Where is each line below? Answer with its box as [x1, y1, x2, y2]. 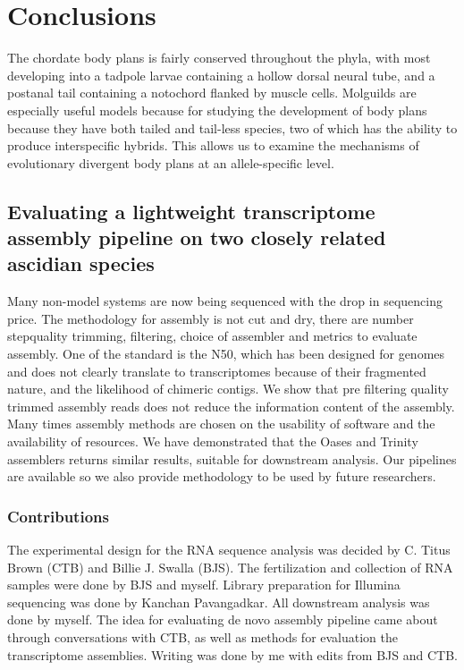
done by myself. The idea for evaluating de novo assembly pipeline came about [7, 610, 438, 629]
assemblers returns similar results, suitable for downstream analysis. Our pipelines [7, 449, 457, 468]
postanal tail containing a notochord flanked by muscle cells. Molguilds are [7, 83, 417, 102]
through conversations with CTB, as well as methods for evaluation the [7, 627, 399, 646]
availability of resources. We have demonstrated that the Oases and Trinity [7, 432, 418, 451]
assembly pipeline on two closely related [7, 224, 386, 251]
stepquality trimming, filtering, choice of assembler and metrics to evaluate [7, 327, 418, 345]
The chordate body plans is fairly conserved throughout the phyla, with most [7, 48, 431, 67]
